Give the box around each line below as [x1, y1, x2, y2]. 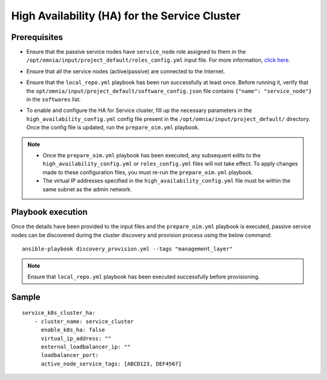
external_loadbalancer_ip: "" [41, 343, 131, 350]
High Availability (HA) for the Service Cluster [11, 9, 241, 22]
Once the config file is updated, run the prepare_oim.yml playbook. [26, 124, 200, 131]
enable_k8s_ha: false [41, 327, 105, 333]
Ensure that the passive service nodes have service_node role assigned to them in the [26, 48, 246, 56]
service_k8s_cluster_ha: [22, 309, 96, 316]
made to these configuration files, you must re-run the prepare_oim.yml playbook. [42, 168, 254, 175]
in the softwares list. [26, 96, 81, 103]
